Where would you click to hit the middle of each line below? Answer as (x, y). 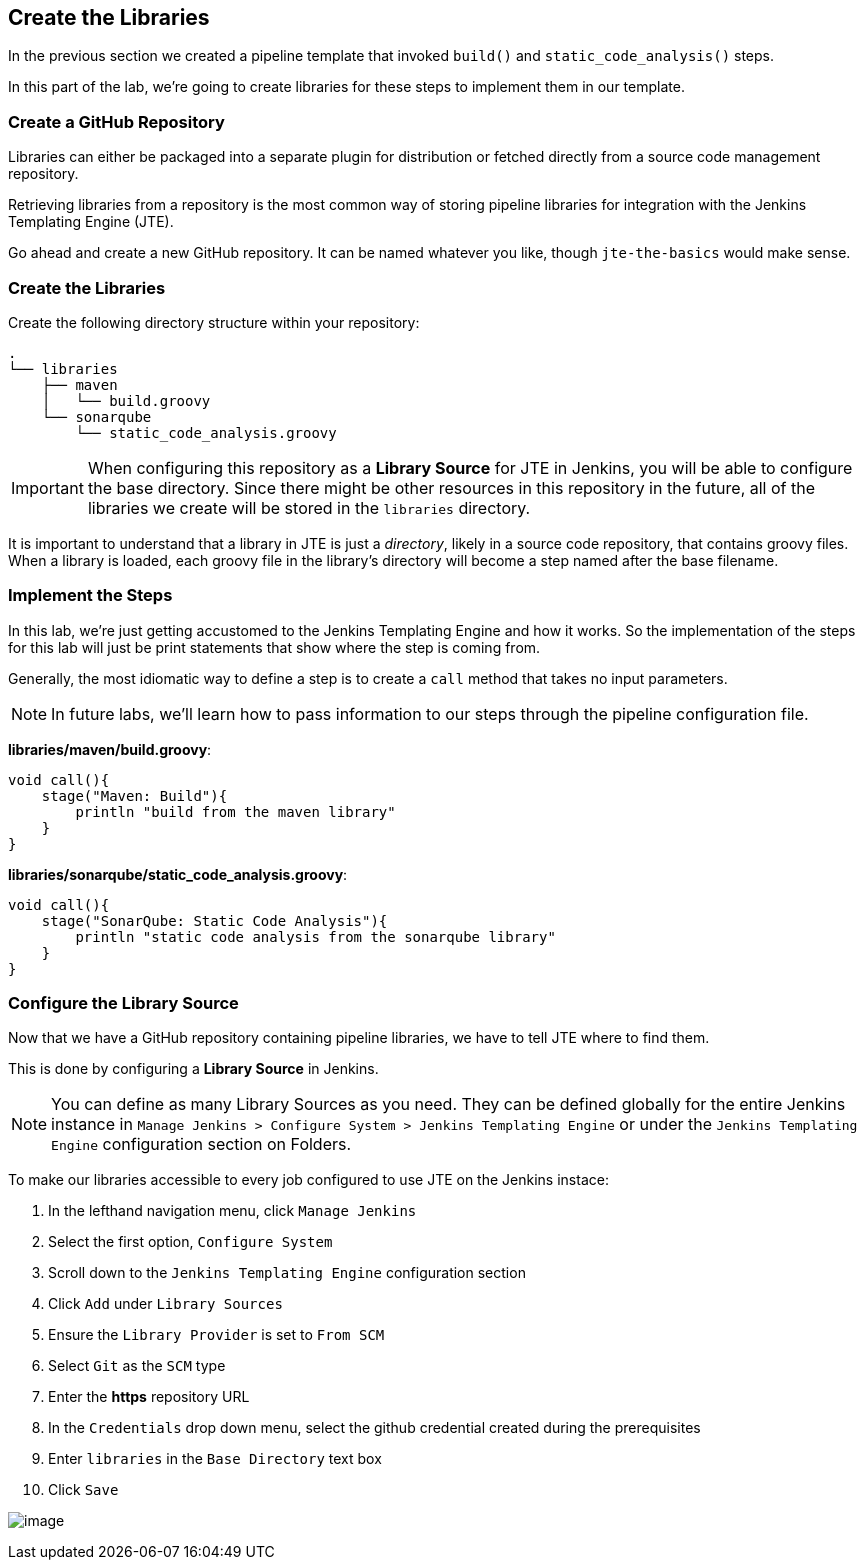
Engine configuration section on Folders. (201, 1144)
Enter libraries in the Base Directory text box (215, 1459)
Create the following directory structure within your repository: (214, 322)
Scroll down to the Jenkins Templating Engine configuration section (287, 1273)
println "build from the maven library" (235, 811)
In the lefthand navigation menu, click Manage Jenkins (232, 1211)
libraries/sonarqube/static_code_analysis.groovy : (178, 874)
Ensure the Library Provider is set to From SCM (216, 1335)
